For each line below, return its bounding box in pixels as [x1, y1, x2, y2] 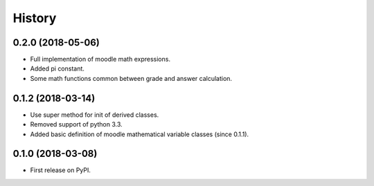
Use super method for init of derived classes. [30, 111, 159, 119]
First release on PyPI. [30, 166, 91, 174]
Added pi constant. [30, 64, 84, 73]
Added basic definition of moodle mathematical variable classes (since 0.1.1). [30, 130, 249, 138]
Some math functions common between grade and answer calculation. [30, 74, 232, 82]
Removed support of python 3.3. [30, 120, 123, 129]
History [12, 10, 57, 26]
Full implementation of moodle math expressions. [30, 55, 171, 64]
